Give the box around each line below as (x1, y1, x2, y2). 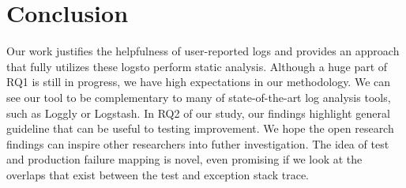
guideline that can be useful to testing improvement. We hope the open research (6, 120, 394, 137)
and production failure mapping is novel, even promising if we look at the (6, 151, 363, 167)
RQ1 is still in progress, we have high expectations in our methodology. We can (6, 73, 391, 90)
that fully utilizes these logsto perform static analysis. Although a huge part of (6, 58, 388, 74)
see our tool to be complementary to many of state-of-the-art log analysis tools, (6, 88, 391, 105)
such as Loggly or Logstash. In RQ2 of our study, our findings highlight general (6, 104, 390, 121)
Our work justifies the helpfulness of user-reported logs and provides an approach (6, 43, 400, 59)
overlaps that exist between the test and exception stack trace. (6, 166, 309, 182)
